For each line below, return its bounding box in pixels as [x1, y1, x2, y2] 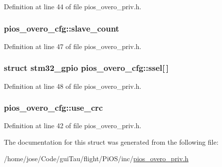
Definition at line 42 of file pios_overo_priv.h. [4, 120, 142, 131]
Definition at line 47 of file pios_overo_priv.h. [4, 41, 142, 51]
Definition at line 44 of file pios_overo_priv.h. [4, 1, 142, 11]
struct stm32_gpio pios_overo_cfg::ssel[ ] [4, 62, 169, 74]
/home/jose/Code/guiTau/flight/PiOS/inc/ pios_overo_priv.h [4, 153, 189, 163]
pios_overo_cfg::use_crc [4, 101, 103, 114]
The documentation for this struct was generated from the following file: [4, 137, 219, 147]
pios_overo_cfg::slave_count [4, 22, 119, 34]
